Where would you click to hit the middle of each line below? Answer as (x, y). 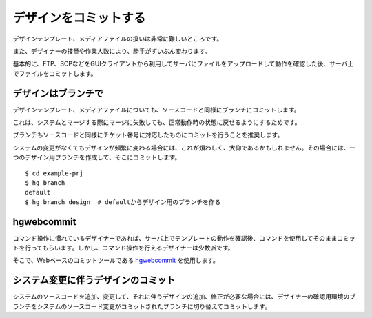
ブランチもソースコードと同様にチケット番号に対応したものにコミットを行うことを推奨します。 (148, 135)
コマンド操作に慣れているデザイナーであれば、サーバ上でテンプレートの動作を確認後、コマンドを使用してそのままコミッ (184, 238)
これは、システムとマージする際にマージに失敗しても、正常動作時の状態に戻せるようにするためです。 (157, 122)
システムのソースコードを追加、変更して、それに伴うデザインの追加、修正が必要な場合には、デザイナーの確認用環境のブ (184, 297)
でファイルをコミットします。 (55, 73)
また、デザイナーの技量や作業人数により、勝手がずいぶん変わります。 (112, 51)
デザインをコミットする (79, 18)
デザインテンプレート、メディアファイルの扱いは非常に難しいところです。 (118, 39)
